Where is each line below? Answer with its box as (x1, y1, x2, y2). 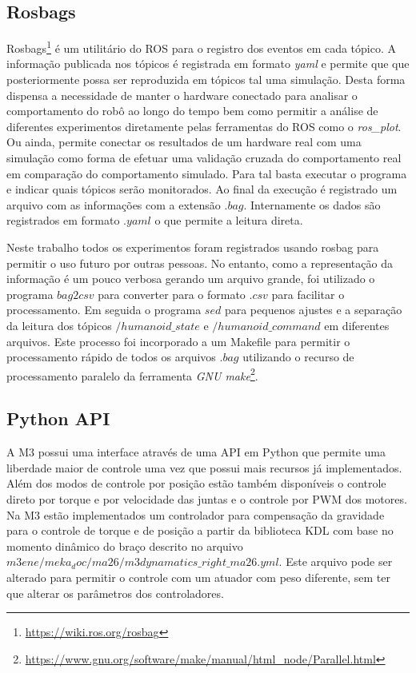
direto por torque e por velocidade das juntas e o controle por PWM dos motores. (6, 490, 407, 507)
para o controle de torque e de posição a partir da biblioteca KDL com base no (6, 522, 394, 539)
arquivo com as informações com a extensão (6, 196, 221, 213)
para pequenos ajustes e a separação (224, 301, 402, 318)
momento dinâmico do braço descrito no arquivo (6, 537, 243, 554)
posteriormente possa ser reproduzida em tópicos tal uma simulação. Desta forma (6, 71, 406, 88)
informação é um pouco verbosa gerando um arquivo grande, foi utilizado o (6, 270, 375, 287)
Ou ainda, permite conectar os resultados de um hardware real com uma (6, 133, 362, 150)
